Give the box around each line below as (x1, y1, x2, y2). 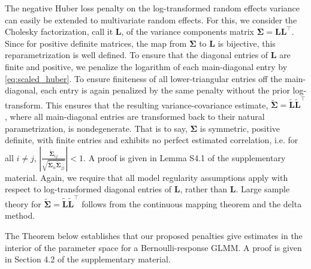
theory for (5, 197, 41, 210)
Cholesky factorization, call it (5, 25, 113, 38)
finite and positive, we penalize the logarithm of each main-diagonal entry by (5, 60, 288, 72)
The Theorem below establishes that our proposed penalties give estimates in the (5, 229, 303, 241)
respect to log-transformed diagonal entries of (5, 183, 172, 195)
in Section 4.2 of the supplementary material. (5, 253, 171, 265)
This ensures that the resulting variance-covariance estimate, (46, 98, 268, 111)
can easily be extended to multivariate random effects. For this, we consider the (5, 13, 297, 26)
